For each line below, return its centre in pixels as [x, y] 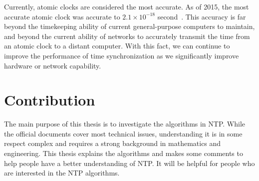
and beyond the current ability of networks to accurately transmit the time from [127, 36]
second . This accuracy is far [202, 16]
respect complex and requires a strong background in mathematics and [113, 143]
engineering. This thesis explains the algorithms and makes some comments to [124, 153]
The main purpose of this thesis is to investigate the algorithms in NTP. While [125, 124]
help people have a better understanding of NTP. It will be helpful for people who [129, 163]
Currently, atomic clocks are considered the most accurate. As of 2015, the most [127, 6]
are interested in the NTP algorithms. [62, 173]
